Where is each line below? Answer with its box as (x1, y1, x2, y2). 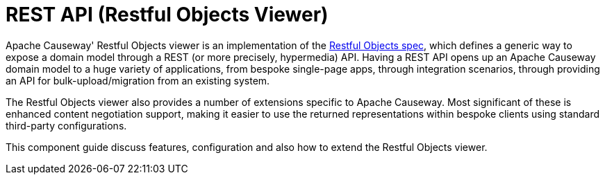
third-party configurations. (6, 119, 127, 132)
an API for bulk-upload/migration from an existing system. (6, 74, 270, 87)
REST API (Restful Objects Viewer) (6, 3, 329, 26)
